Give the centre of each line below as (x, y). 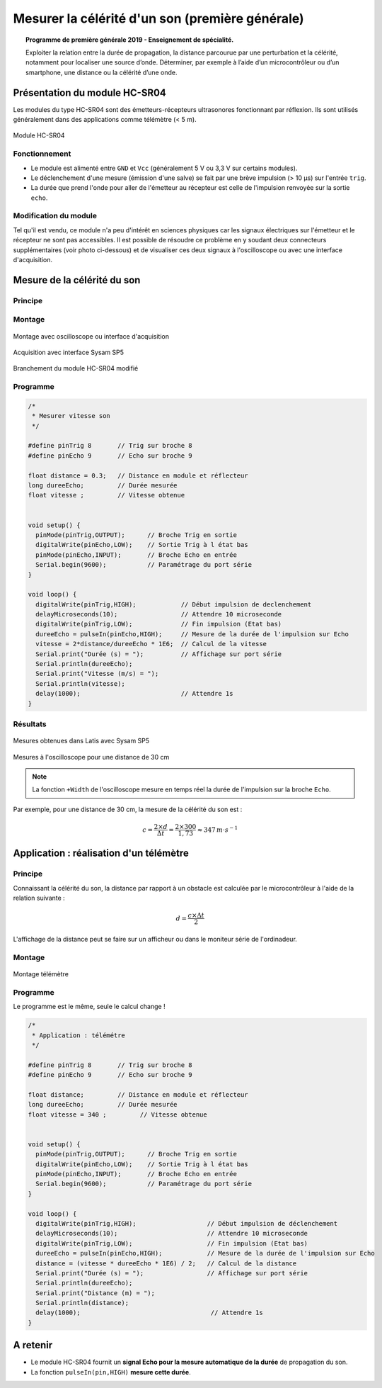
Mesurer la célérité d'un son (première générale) (158, 18)
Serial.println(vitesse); (80, 683)
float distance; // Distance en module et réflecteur (138, 1094)
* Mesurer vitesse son (71, 416)
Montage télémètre (41, 974)
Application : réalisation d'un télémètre (101, 853)
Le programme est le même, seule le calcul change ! (89, 1007)
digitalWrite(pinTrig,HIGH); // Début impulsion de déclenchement (187, 1223)
